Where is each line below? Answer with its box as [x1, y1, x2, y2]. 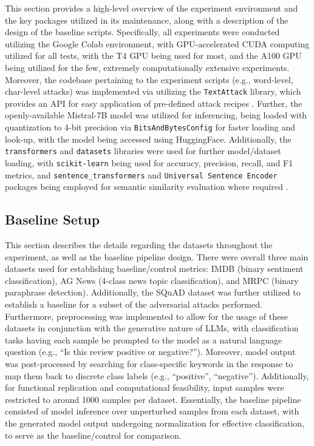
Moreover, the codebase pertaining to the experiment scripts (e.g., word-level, [5, 73, 293, 86]
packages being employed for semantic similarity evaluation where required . [5, 180, 288, 193]
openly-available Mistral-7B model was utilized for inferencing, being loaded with [5, 109, 307, 121]
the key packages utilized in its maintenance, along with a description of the [5, 13, 288, 26]
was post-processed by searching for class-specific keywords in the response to [5, 357, 293, 370]
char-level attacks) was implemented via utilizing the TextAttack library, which [5, 85, 301, 98]
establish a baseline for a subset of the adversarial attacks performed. [5, 297, 262, 310]
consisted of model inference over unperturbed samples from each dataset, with [5, 405, 299, 417]
